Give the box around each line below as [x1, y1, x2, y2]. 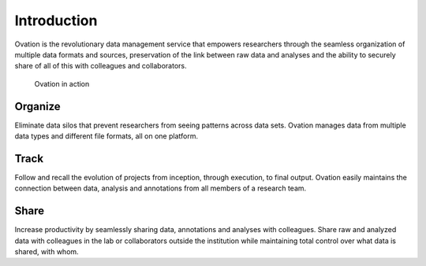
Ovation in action [34, 79, 90, 88]
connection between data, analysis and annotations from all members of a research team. [14, 183, 307, 193]
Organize [14, 99, 61, 113]
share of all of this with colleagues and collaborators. [14, 61, 187, 71]
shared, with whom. [14, 247, 79, 256]
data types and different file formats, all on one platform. [14, 131, 199, 141]
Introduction [14, 12, 98, 29]
